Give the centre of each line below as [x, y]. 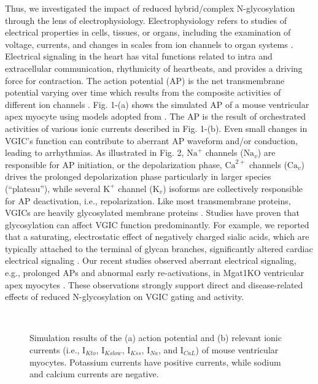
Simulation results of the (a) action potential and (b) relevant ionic [156, 338]
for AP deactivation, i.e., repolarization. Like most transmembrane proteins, [148, 200]
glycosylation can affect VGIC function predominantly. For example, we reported [157, 224]
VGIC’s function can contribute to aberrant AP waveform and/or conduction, [151, 140]
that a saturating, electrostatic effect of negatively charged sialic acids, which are [157, 236]
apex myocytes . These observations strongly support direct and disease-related [154, 284]
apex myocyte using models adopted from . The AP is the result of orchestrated [155, 116]
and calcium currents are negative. [94, 374]
